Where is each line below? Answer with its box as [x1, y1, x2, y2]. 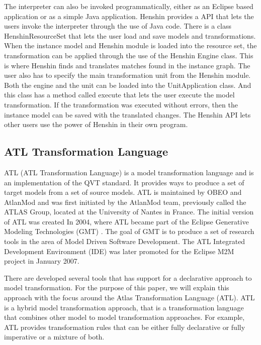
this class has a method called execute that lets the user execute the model [4, 89, 235, 100]
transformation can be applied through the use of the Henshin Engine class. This [4, 50, 253, 60]
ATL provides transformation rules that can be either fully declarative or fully [4, 321, 245, 332]
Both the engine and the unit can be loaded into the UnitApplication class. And [4, 79, 251, 90]
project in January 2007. [4, 256, 79, 266]
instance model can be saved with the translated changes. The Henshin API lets [4, 109, 251, 120]
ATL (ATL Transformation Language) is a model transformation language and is [4, 167, 254, 177]
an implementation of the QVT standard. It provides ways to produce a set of [4, 177, 244, 187]
